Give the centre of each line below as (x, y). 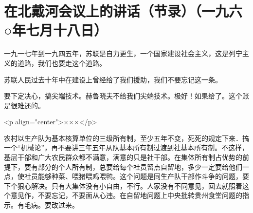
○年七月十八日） (56, 30)
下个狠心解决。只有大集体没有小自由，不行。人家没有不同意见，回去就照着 (123, 185)
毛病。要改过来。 (51, 205)
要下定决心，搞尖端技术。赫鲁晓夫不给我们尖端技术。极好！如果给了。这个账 (126, 96)
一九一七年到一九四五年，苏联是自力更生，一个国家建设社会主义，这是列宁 (123, 53)
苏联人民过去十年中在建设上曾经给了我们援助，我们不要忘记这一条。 (113, 79)
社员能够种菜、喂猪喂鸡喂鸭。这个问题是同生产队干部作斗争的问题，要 (136, 176)
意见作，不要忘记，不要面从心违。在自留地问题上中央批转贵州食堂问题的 (126, 195)
